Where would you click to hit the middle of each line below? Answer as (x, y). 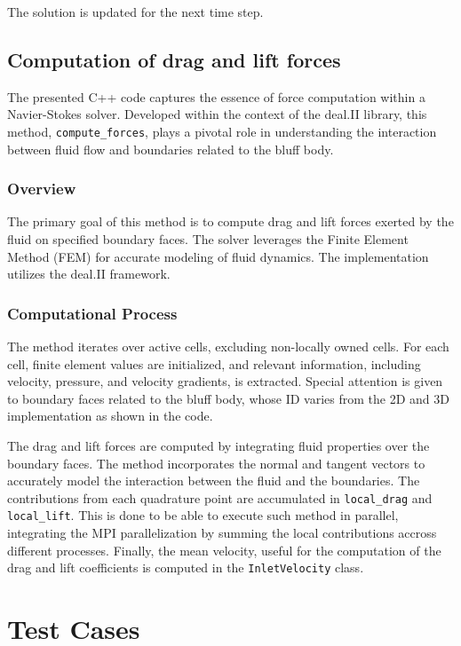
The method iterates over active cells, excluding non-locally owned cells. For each (228, 347)
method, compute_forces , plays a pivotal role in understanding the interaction (222, 131)
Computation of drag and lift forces (174, 59)
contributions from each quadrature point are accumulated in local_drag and (220, 497)
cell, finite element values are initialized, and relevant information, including (214, 363)
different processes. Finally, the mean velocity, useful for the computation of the (224, 550)
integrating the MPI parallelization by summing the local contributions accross (222, 533)
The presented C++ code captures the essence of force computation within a (216, 96)
